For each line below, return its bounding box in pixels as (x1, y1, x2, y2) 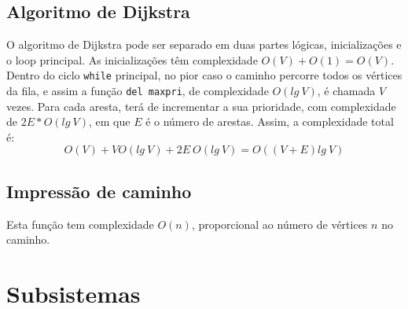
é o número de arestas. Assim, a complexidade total (145, 113, 394, 130)
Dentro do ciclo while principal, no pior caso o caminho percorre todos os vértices (6, 67, 402, 83)
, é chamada (317, 83, 376, 99)
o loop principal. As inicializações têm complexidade (6, 51, 258, 68)
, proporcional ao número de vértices (191, 215, 368, 232)
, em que (88, 113, 130, 130)
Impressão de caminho (6, 178, 192, 203)
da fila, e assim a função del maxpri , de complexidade (6, 83, 269, 99)
